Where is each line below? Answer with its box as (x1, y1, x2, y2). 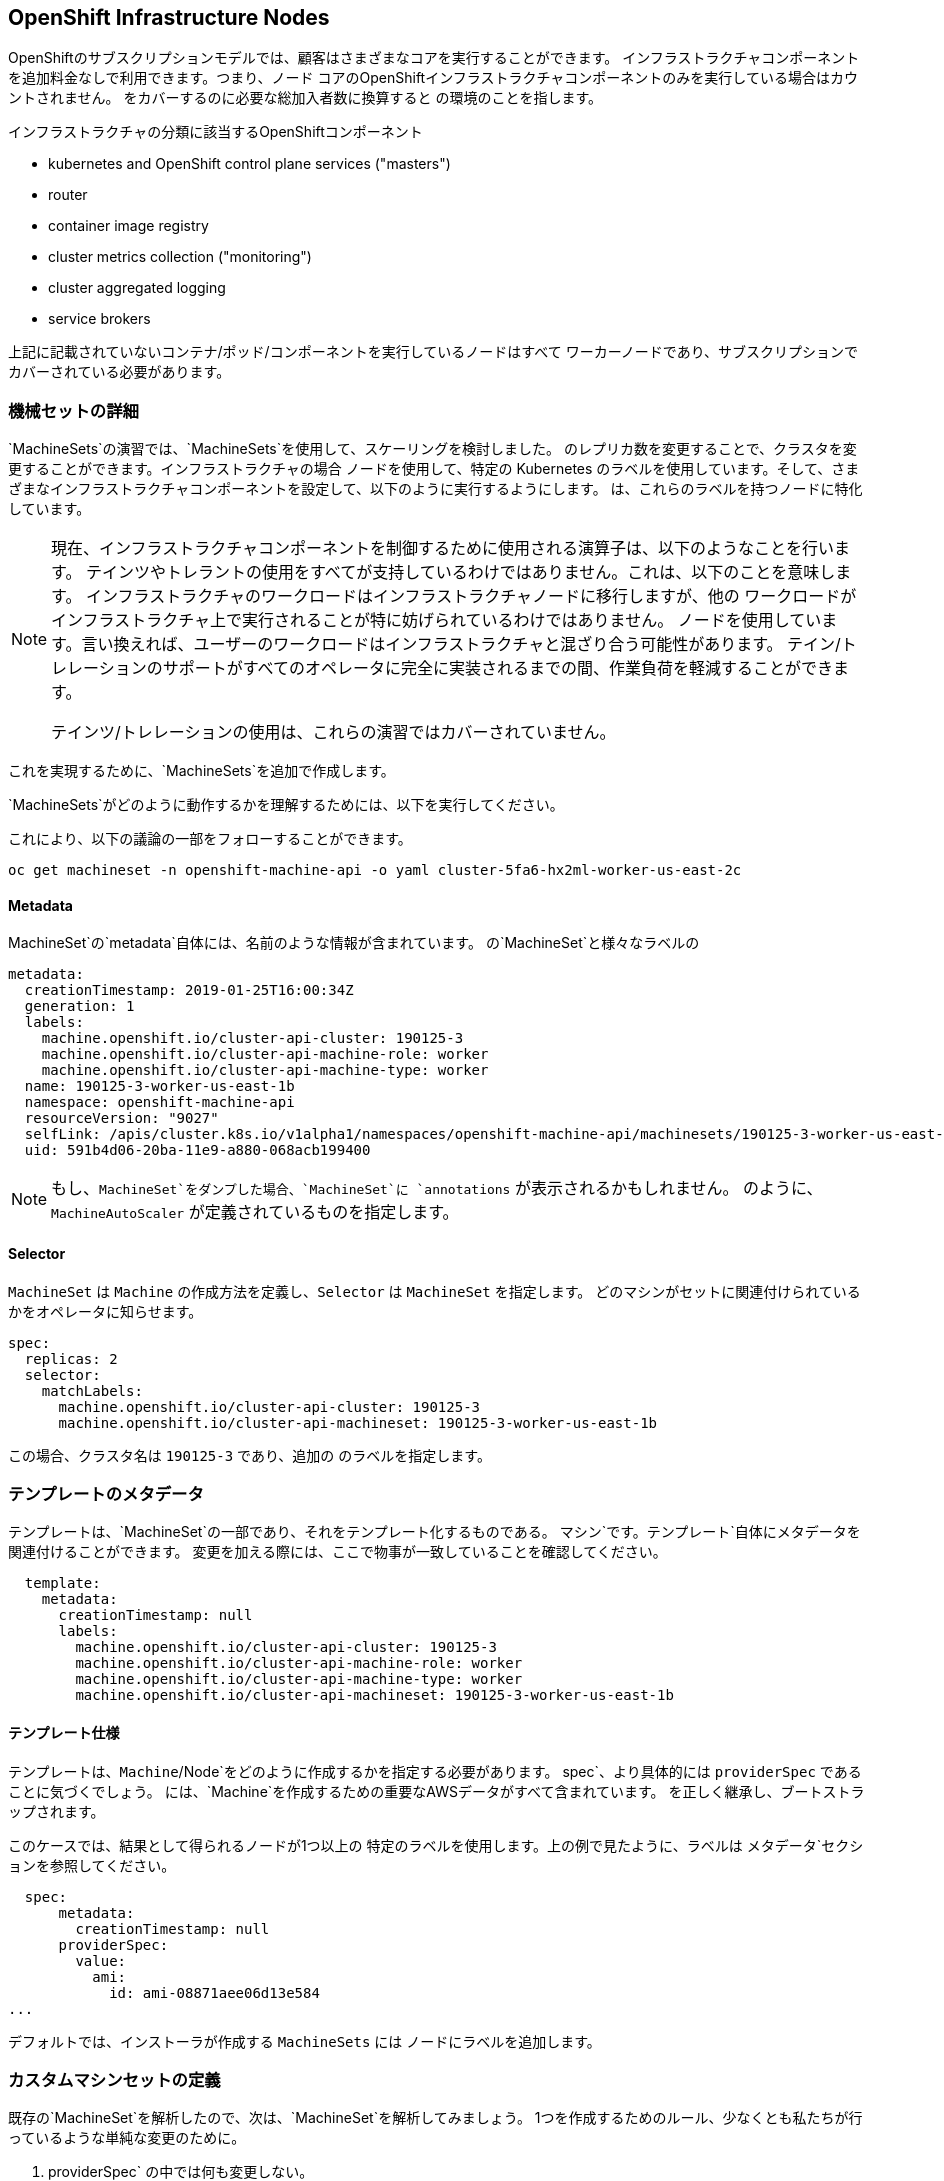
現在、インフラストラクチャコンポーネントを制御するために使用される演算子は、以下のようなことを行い (51, 538, 835, 559)
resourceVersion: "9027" (24, 1110, 219, 1127)
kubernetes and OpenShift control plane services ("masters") (48, 155, 451, 173)
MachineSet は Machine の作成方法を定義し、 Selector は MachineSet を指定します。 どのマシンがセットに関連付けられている (8, 1282, 861, 1300)
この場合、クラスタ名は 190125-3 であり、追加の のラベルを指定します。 (8, 1446, 491, 1464)
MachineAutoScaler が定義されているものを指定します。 (51, 1202, 459, 1223)
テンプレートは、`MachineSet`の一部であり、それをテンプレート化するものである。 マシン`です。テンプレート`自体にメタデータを (8, 1523, 861, 1541)
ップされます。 (8, 1802, 105, 1820)
